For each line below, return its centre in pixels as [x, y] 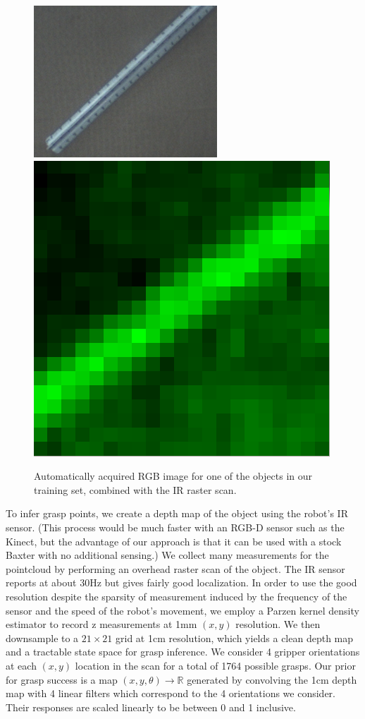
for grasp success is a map [62, 679]
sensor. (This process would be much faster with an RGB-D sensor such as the [175, 527]
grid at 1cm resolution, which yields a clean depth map [235, 638]
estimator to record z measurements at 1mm [101, 624]
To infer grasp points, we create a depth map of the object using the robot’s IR [177, 513]
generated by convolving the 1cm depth [272, 679]
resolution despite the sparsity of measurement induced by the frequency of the [177, 596]
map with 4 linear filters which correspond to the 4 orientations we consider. [171, 693]
